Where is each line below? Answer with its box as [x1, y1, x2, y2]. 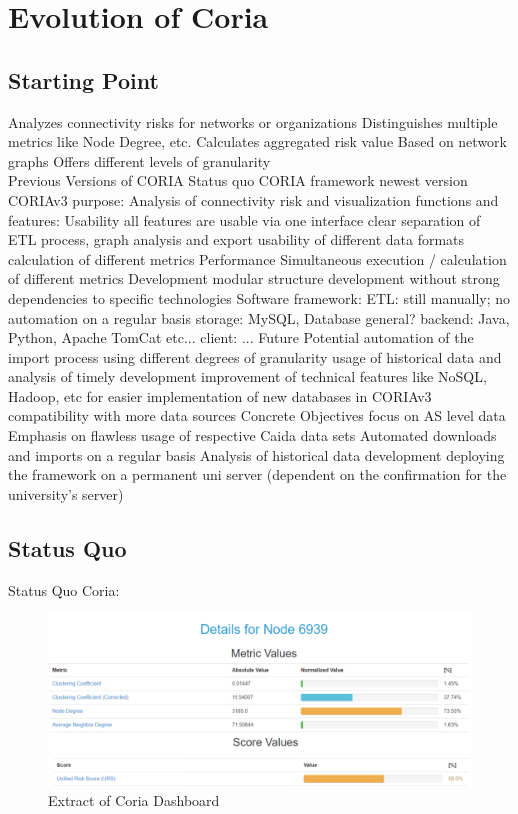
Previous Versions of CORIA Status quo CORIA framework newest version [8, 170, 468, 191]
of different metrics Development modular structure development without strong [8, 268, 500, 289]
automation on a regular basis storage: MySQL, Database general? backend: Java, [8, 307, 510, 328]
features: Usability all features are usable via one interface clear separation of [8, 209, 481, 230]
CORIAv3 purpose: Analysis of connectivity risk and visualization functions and [8, 189, 499, 210]
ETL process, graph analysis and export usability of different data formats [8, 229, 465, 250]
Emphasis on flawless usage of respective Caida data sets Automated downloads [8, 425, 497, 446]
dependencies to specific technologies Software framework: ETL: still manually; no [8, 287, 511, 308]
